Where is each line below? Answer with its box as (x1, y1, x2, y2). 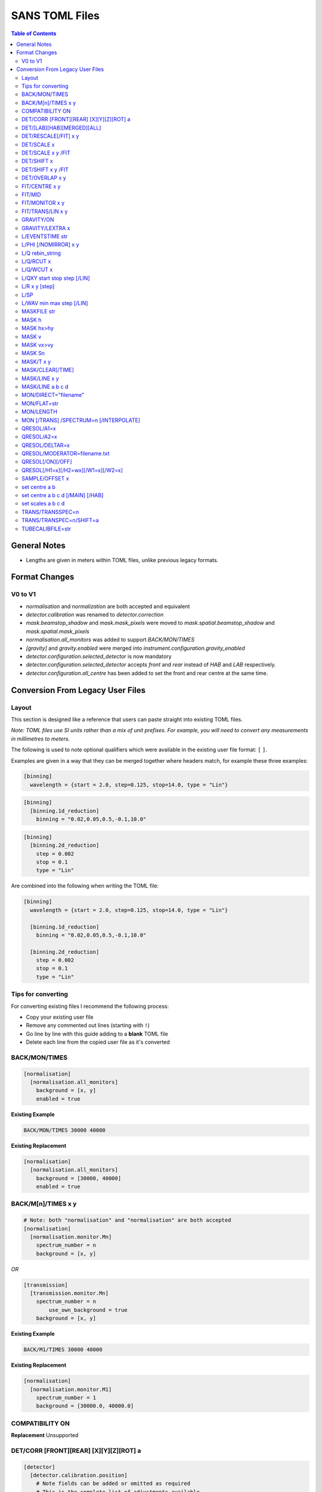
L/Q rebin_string (21, 249, 61, 257)
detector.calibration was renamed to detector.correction (26, 611, 164, 618)
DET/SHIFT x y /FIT (21, 166, 69, 173)
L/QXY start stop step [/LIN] (21, 275, 90, 282)
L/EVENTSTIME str (21, 233, 68, 240)
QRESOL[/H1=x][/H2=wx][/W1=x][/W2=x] (21, 466, 123, 474)
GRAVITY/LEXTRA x (21, 224, 71, 232)
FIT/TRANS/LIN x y (21, 208, 68, 215)
